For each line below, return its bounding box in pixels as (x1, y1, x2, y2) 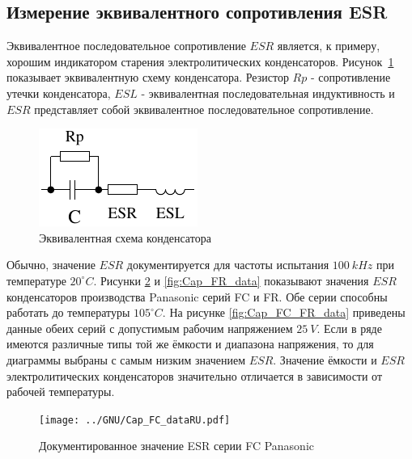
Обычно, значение (6, 256, 96, 273)
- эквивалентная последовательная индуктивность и (141, 84, 395, 101)
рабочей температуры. (6, 383, 115, 400)
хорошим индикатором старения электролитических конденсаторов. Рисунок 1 (6, 53, 394, 69)
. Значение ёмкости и (273, 351, 377, 368)
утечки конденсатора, (6, 84, 111, 101)
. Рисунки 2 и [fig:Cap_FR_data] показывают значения (93, 272, 369, 288)
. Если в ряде (316, 319, 382, 336)
